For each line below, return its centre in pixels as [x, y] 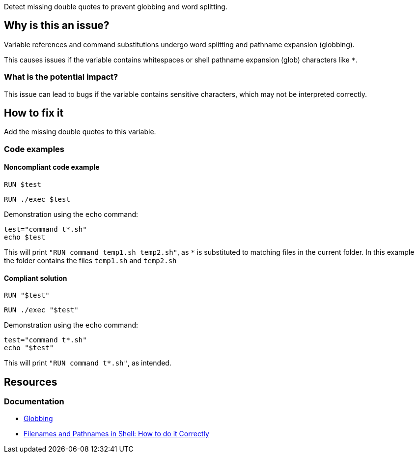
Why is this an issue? [57, 26]
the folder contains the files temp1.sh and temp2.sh [90, 261]
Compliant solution [36, 278]
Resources [31, 382]
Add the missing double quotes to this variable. [80, 132]
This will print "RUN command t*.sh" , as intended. [88, 363]
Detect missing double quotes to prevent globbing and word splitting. [116, 7]
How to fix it [34, 113]
